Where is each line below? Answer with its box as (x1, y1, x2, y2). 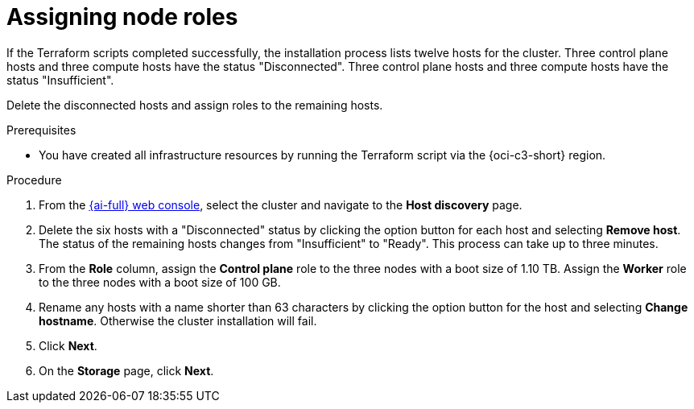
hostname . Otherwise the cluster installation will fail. (39, 313, 317, 328)
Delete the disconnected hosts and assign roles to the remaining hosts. (6, 97, 383, 112)
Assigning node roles (6, 3, 238, 31)
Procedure (6, 172, 62, 187)
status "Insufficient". (6, 72, 114, 87)
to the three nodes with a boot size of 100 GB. (39, 275, 281, 289)
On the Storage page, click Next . (39, 363, 214, 378)
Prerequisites (6, 122, 76, 137)
